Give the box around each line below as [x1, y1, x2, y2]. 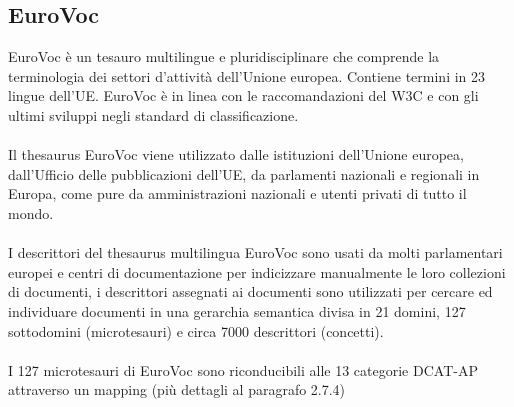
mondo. [8, 202, 54, 223]
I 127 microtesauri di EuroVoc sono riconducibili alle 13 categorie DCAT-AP [8, 359, 478, 380]
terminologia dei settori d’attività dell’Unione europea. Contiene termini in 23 [8, 65, 486, 86]
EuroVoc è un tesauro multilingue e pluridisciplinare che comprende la [8, 46, 440, 67]
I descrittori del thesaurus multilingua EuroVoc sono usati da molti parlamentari [8, 242, 503, 263]
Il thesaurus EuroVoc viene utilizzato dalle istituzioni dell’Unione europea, [8, 144, 464, 165]
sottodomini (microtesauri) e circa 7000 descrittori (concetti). [8, 320, 384, 341]
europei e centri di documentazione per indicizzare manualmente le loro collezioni [8, 261, 506, 282]
